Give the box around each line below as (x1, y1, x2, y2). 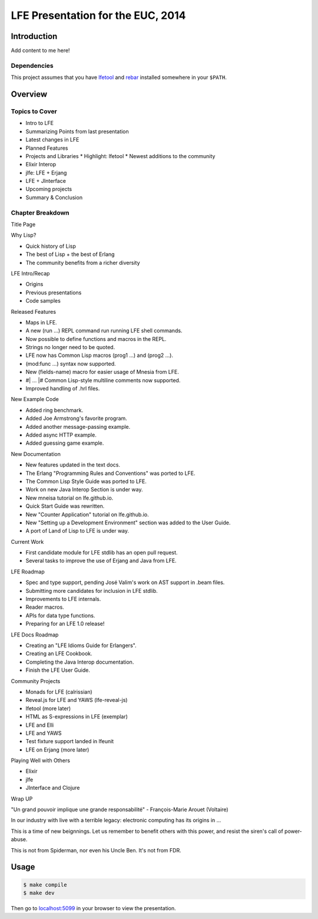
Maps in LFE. (25, 319, 57, 326)
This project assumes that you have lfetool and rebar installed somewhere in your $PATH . (11, 74, 227, 81)
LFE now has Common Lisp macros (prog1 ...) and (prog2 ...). (25, 352, 174, 359)
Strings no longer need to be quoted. (25, 344, 115, 351)
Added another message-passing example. (25, 423, 131, 430)
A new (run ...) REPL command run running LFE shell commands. (25, 327, 183, 334)
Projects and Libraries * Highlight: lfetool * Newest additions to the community (25, 152, 216, 159)
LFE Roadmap (11, 568, 45, 575)
